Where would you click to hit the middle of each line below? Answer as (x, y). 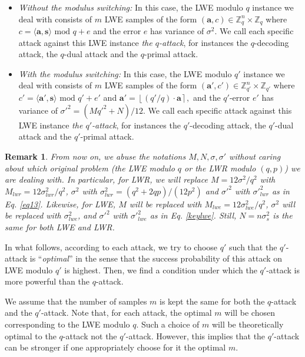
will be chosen (250, 313)
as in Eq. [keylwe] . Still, (193, 215)
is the (283, 215)
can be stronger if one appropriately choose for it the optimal (115, 347)
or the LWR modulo (220, 168)
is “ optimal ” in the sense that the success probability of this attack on (156, 258)
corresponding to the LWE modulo (67, 324)
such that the (253, 247)
